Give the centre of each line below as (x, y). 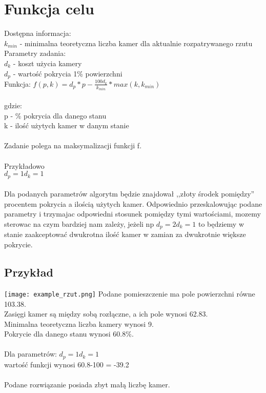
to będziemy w (221, 224)
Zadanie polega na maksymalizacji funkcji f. (73, 145)
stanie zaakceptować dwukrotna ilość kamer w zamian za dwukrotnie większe (125, 234)
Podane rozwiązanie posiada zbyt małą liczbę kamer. (87, 385)
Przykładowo (24, 165)
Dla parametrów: (30, 354)
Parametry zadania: (35, 53)
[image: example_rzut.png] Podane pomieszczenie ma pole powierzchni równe (130, 293)
